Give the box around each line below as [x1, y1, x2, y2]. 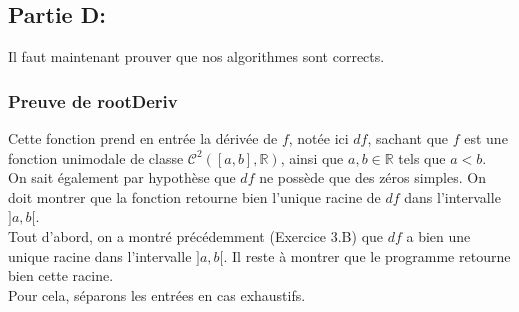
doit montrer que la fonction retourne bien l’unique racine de [8, 186, 381, 207]
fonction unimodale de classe [8, 147, 184, 168]
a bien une [406, 225, 471, 246]
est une [464, 128, 508, 149]
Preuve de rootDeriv [8, 88, 178, 113]
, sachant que [367, 128, 449, 149]
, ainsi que [280, 147, 344, 168]
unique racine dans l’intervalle [8, 245, 192, 266]
